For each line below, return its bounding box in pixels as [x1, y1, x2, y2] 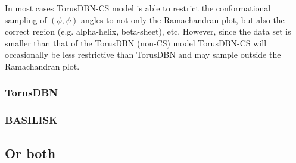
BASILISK [5, 112, 58, 127]
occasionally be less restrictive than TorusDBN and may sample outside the [5, 48, 281, 61]
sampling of [5, 13, 47, 26]
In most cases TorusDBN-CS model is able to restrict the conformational [5, 2, 271, 14]
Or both [5, 143, 56, 162]
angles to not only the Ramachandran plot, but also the [80, 13, 285, 26]
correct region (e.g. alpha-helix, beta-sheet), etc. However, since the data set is [5, 25, 291, 37]
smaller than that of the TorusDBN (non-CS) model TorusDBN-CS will [5, 36, 267, 49]
